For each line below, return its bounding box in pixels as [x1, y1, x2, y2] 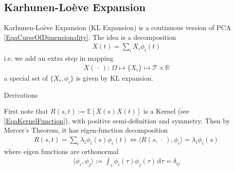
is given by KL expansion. [76, 72, 153, 83]
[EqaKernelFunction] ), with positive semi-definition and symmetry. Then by [4, 115, 230, 125]
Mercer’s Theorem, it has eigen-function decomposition [4, 125, 168, 135]
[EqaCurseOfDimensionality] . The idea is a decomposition [4, 32, 176, 42]
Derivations [4, 89, 38, 100]
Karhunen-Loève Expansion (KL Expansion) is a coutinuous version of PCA [4, 22, 231, 33]
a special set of [4, 72, 48, 83]
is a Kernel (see [143, 106, 190, 116]
